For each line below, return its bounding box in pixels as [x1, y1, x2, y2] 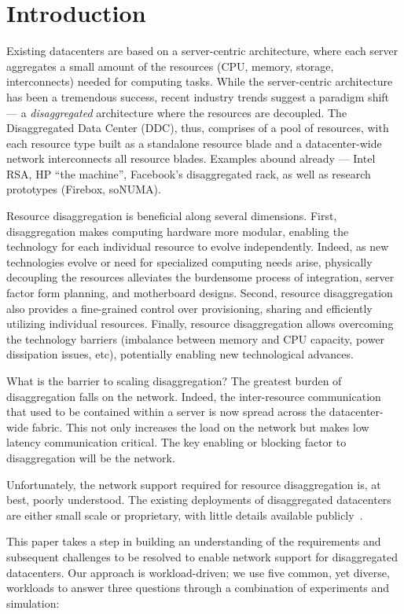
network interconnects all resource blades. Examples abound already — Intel [6, 150, 376, 167]
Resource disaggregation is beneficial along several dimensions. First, [6, 208, 337, 224]
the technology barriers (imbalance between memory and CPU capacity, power [6, 330, 385, 347]
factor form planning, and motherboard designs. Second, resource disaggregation [6, 285, 393, 301]
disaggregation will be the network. [6, 449, 175, 465]
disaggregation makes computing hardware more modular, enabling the [6, 222, 349, 239]
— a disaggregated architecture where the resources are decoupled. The [6, 104, 347, 120]
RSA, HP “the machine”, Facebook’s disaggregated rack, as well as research [6, 165, 371, 182]
